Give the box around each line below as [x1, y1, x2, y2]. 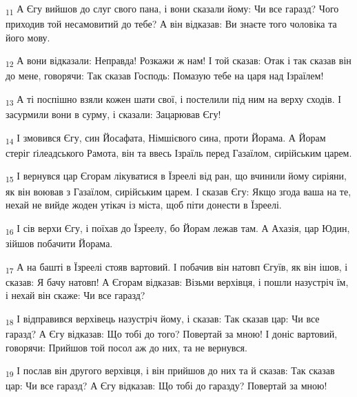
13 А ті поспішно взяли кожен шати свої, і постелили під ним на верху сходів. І [6, 92, 341, 108]
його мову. [6, 30, 50, 44]
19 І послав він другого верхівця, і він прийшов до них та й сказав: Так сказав [6, 363, 335, 379]
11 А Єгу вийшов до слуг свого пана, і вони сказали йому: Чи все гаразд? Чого [6, 1, 339, 17]
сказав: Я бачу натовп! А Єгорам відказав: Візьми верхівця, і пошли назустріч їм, [6, 274, 349, 289]
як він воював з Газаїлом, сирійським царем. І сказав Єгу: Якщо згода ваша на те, [6, 184, 351, 198]
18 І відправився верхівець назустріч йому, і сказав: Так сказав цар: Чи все [6, 311, 320, 327]
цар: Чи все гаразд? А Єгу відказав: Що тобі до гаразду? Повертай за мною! [6, 378, 327, 393]
